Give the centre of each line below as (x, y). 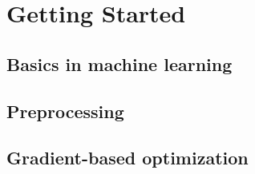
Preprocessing (65, 111)
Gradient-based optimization (127, 158)
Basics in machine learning (119, 63)
